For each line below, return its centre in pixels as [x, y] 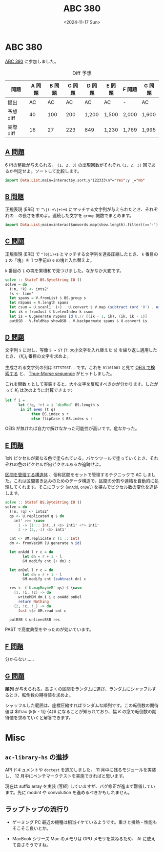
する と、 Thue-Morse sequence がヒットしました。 [62, 374]
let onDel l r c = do [31, 570]
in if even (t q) [38, 409]
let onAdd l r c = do [31, 552]
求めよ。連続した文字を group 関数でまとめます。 [85, 216]
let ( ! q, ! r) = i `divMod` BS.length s [58, 405]
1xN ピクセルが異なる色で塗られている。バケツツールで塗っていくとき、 [77, 458]
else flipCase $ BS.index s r [62, 419]
